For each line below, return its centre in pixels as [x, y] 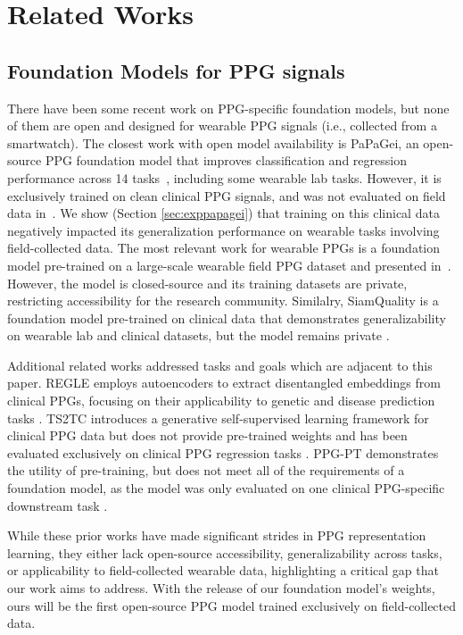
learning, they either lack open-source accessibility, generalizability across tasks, [225, 552]
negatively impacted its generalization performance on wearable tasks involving [223, 230]
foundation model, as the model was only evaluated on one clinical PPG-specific [226, 488]
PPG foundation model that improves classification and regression [226, 160]
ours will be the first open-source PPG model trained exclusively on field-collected [232, 605]
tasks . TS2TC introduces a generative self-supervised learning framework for [218, 418]
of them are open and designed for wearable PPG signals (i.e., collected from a [222, 125]
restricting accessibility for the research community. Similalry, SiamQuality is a [223, 301]
